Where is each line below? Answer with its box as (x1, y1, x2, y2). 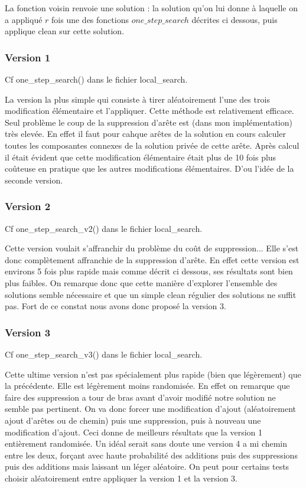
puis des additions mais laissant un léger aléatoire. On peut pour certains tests (5, 460, 289, 473)
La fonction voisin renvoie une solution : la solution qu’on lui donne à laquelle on (5, 2, 298, 14)
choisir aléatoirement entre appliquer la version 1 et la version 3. (5, 471, 238, 484)
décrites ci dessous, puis (191, 13, 278, 25)
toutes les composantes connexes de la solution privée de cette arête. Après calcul (5, 139, 300, 151)
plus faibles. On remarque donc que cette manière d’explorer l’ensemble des (5, 276, 278, 289)
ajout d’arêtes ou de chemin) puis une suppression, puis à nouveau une (5, 414, 261, 426)
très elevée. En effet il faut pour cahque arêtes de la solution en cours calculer (5, 127, 286, 140)
